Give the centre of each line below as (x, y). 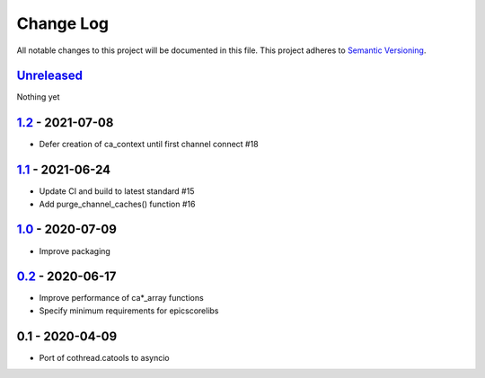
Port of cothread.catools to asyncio (104, 357)
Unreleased (50, 76)
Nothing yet (38, 97)
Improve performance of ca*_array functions (121, 298)
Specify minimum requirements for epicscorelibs (129, 311)
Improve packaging (75, 251)
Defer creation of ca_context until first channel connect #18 (149, 145)
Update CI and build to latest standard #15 (117, 191)
